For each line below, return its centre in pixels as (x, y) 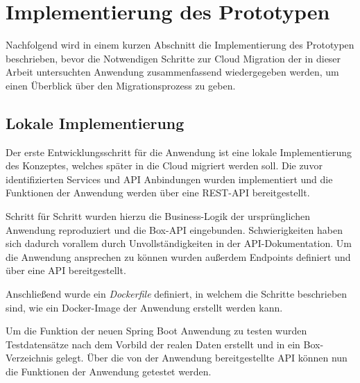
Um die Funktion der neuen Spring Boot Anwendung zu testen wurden (156, 331)
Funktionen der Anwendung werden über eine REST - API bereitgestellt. (158, 193)
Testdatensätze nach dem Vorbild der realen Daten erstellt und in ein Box (163, 344)
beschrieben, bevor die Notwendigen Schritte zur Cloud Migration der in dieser (173, 58)
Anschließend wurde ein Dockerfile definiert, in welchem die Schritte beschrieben (177, 294)
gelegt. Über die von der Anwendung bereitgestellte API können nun (202, 358)
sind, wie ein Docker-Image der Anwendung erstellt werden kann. (144, 307)
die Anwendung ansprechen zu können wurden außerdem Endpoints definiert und (178, 256)
